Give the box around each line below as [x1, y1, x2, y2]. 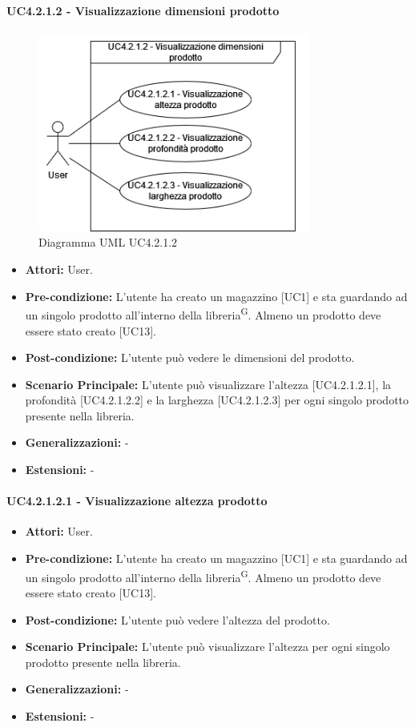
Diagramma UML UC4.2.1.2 [38, 234, 178, 251]
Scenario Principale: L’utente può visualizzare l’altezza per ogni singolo [25, 638, 390, 655]
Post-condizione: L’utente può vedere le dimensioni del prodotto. [25, 349, 355, 366]
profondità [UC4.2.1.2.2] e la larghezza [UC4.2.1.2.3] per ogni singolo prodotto [25, 392, 409, 408]
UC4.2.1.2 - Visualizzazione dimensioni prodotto [6, 2, 280, 18]
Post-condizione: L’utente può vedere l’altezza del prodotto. [25, 611, 330, 628]
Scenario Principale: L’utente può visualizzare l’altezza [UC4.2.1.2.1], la [25, 376, 392, 392]
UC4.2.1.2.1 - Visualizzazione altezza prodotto [6, 492, 268, 509]
